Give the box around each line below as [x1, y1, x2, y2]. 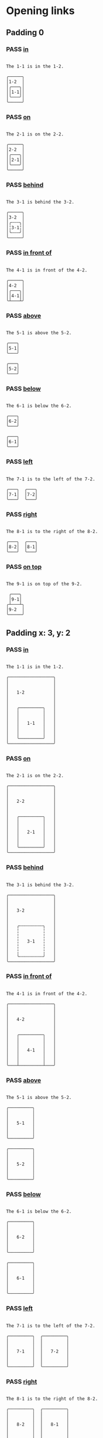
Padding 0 [6, 28, 44, 38]
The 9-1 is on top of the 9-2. [6, 581, 83, 587]
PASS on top [6, 562, 42, 571]
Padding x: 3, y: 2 [6, 628, 71, 637]
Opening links [6, 4, 75, 18]
